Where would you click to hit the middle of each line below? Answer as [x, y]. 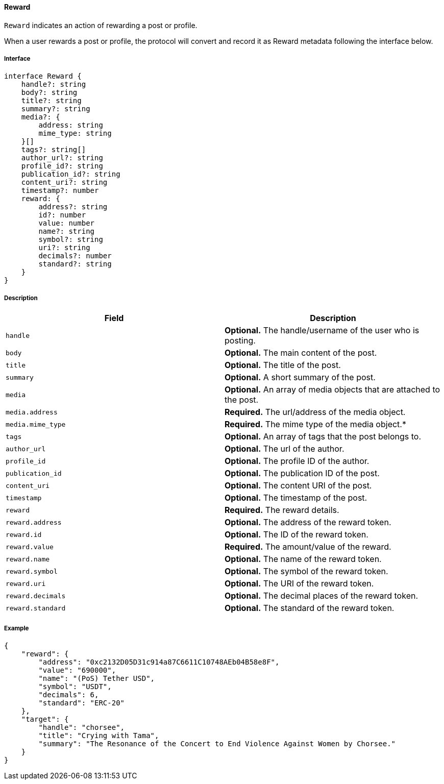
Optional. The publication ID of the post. [302, 473]
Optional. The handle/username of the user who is [322, 330]
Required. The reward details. [282, 510]
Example [17, 628]
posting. [240, 341]
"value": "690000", [77, 670]
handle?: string [54, 84]
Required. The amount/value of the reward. [308, 547]
